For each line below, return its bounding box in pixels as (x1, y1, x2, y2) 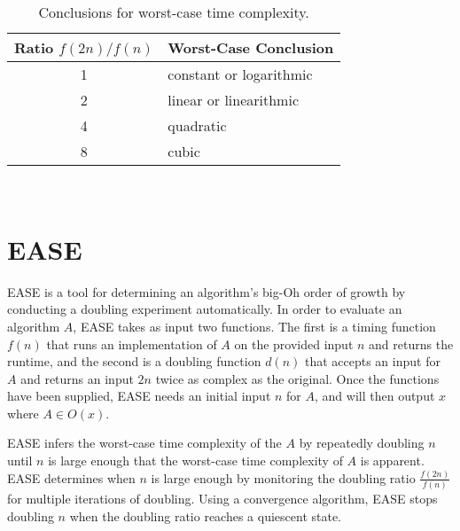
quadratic (168, 115, 227, 136)
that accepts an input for (304, 352, 441, 371)
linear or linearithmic (168, 90, 299, 110)
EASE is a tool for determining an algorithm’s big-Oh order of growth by (7, 282, 406, 301)
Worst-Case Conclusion (168, 37, 334, 58)
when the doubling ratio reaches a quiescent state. (69, 506, 342, 525)
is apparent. (360, 451, 425, 470)
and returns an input (20, 369, 134, 387)
